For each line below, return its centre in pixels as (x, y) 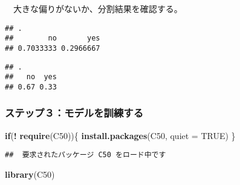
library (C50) (30, 174)
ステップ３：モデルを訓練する (74, 113)
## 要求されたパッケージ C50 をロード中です (86, 155)
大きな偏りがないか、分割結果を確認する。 (98, 8)
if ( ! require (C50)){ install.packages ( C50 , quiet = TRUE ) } (120, 135)
